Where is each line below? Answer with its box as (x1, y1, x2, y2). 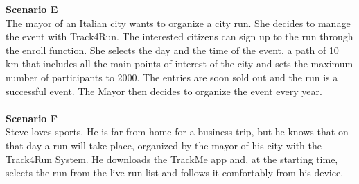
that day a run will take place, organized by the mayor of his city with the (6, 137, 322, 152)
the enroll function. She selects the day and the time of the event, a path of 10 (6, 42, 339, 57)
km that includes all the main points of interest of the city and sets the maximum (6, 56, 353, 71)
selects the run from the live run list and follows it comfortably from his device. (6, 165, 344, 180)
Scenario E (6, 2, 58, 16)
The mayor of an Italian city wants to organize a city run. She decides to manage (6, 15, 351, 30)
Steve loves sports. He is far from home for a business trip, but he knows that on (6, 124, 349, 139)
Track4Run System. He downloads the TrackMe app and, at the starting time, (6, 151, 338, 166)
